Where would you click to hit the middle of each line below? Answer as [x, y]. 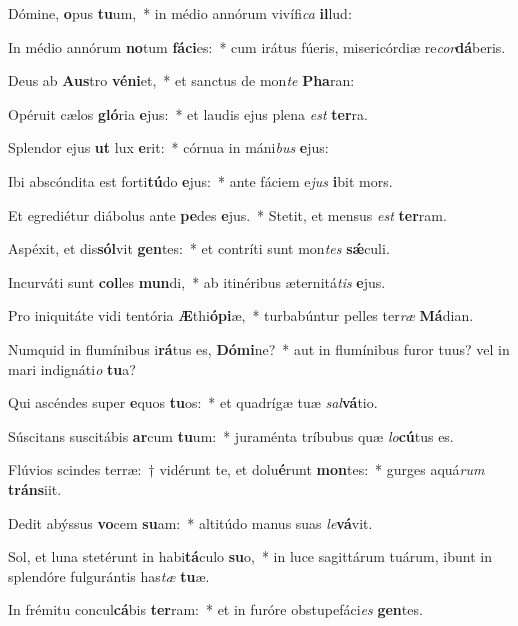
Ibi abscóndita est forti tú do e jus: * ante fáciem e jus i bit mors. [200, 180]
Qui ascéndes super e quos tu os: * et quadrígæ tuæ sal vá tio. [193, 402]
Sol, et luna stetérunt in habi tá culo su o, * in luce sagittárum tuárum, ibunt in [250, 556]
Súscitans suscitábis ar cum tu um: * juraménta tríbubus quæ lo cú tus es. [231, 435]
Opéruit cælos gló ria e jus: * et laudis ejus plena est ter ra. [188, 113]
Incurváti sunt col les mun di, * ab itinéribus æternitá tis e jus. [197, 281]
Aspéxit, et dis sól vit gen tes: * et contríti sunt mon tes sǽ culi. [199, 248]
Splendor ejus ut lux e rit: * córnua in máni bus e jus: [168, 147]
